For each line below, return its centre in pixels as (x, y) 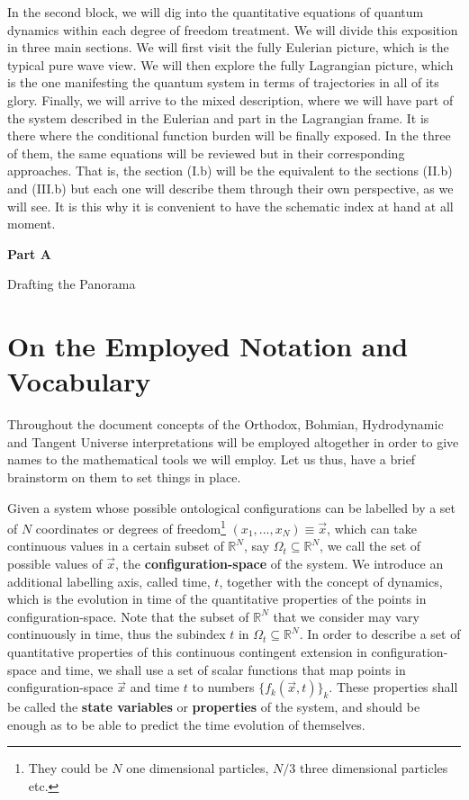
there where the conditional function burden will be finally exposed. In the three (229, 135)
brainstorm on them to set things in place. (124, 477)
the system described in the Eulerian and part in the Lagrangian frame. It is (218, 117)
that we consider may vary (346, 616)
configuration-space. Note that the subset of (128, 616)
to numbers (223, 687)
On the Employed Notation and (208, 346)
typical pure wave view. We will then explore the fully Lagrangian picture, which (230, 64)
